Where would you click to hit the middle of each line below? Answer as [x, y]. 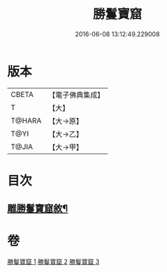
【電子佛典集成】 [77, 95]
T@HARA [26, 121]
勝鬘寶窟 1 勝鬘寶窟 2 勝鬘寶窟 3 [53, 262]
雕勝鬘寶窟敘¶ [38, 209]
